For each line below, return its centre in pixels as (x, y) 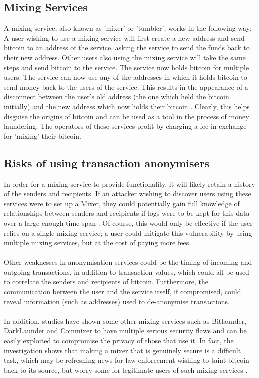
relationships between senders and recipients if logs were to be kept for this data (127, 213)
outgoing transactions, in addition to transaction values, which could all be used (127, 271)
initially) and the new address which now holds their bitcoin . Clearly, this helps (127, 106)
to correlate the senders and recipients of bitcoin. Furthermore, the (106, 281)
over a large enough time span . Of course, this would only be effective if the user (128, 222)
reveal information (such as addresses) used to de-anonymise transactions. (117, 301)
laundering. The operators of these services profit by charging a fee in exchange (125, 126)
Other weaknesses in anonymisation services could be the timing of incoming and (128, 262)
